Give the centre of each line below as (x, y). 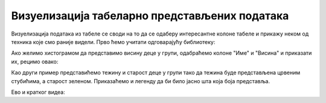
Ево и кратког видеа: (38, 92)
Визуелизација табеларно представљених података (150, 16)
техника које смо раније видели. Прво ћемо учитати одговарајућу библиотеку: (113, 42)
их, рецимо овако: (35, 61)
